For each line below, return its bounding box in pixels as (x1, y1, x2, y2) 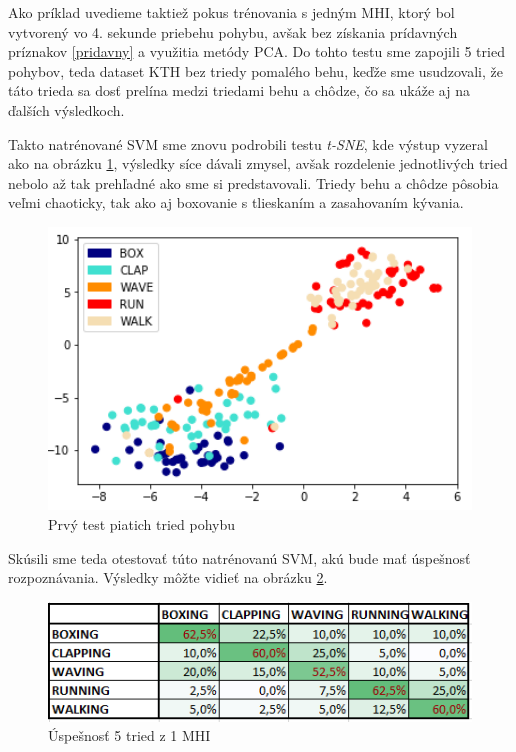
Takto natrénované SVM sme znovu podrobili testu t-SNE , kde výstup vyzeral (8, 133, 488, 154)
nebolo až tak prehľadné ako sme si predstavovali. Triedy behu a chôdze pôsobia (8, 172, 499, 193)
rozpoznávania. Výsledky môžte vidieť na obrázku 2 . (8, 567, 328, 588)
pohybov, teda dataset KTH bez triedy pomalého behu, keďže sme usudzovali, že (8, 60, 503, 81)
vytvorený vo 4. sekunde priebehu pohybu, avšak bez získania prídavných (8, 21, 458, 42)
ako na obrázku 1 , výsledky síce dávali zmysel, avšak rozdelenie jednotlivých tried (8, 153, 508, 174)
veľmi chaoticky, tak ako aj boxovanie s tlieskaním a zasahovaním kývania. (8, 192, 464, 213)
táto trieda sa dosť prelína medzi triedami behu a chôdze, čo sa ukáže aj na (8, 80, 470, 101)
